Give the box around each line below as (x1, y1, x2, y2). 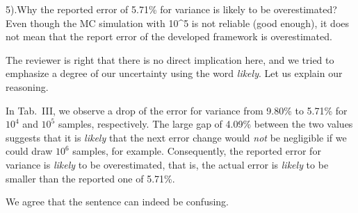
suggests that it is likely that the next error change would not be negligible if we (6, 130, 347, 144)
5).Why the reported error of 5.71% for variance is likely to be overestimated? (6, 2, 337, 16)
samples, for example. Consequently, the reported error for (72, 144, 321, 158)
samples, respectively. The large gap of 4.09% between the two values (58, 117, 353, 131)
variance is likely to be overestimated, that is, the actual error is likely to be (6, 157, 329, 171)
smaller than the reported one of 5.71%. (6, 171, 175, 185)
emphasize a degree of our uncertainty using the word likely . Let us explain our (6, 66, 343, 80)
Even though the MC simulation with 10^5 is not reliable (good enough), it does (6, 15, 350, 30)
